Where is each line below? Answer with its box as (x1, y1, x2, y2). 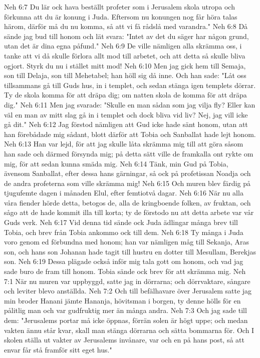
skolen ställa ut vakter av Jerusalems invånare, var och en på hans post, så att (4, 334, 244, 345)
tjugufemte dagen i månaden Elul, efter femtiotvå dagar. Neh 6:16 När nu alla (4, 187, 243, 198)
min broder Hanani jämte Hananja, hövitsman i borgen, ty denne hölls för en (4, 295, 241, 305)
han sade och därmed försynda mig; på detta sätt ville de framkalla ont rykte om (4, 148, 253, 158)
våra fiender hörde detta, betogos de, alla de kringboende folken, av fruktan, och (4, 197, 251, 207)
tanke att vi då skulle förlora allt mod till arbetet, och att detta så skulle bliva (4, 50, 245, 60)
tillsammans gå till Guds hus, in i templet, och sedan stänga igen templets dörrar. (4, 79, 256, 90)
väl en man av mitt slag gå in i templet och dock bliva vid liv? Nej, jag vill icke (4, 109, 248, 119)
